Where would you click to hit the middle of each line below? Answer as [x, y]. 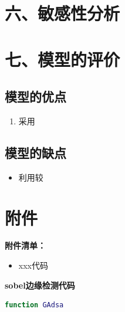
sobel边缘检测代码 [40, 285]
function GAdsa [34, 305]
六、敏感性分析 [62, 13]
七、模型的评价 [62, 59]
